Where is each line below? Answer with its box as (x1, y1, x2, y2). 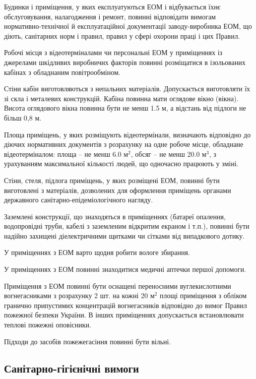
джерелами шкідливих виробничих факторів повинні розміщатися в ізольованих (4, 57, 246, 67)
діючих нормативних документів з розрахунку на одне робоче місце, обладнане (4, 139, 244, 149)
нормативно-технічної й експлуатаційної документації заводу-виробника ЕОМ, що (4, 21, 252, 31)
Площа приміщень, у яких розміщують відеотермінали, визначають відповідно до (4, 129, 251, 139)
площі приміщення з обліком (159, 290, 247, 301)
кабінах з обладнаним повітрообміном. (4, 66, 121, 77)
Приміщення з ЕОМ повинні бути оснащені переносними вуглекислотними (4, 280, 231, 291)
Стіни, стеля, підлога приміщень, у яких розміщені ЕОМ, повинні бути (4, 175, 220, 185)
